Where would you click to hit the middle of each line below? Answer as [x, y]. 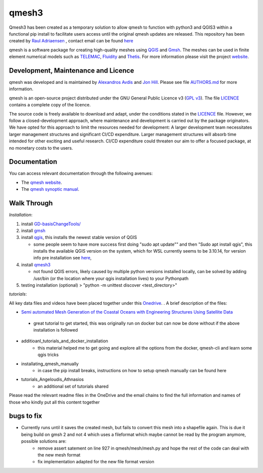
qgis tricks [48, 355]
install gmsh [33, 230]
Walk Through [31, 203]
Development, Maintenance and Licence [72, 70]
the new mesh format [59, 455]
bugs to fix [26, 416]
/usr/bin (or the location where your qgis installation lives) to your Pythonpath [111, 278]
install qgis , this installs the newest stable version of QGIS [79, 237]
